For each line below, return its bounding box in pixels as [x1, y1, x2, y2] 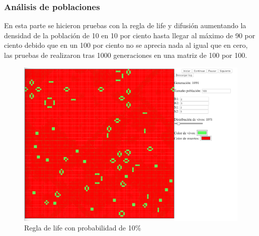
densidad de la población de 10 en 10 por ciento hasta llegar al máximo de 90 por [4, 30, 255, 40]
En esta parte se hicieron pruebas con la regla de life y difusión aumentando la [4, 20, 246, 31]
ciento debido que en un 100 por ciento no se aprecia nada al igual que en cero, [4, 40, 248, 50]
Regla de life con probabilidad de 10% [24, 222, 141, 233]
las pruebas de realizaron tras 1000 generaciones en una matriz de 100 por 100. [4, 50, 247, 60]
